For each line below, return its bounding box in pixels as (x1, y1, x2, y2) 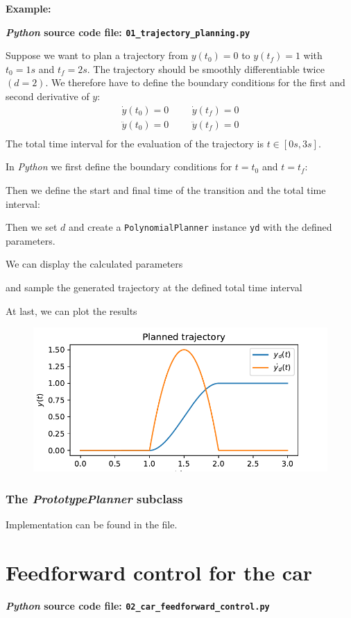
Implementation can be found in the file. (6, 517, 178, 532)
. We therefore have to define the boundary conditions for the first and (45, 75, 345, 90)
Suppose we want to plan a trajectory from (6, 48, 189, 63)
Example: (6, 1, 51, 15)
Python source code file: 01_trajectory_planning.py (6, 24, 250, 39)
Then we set (6, 220, 58, 234)
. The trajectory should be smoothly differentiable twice (87, 61, 325, 76)
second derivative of (6, 89, 89, 104)
